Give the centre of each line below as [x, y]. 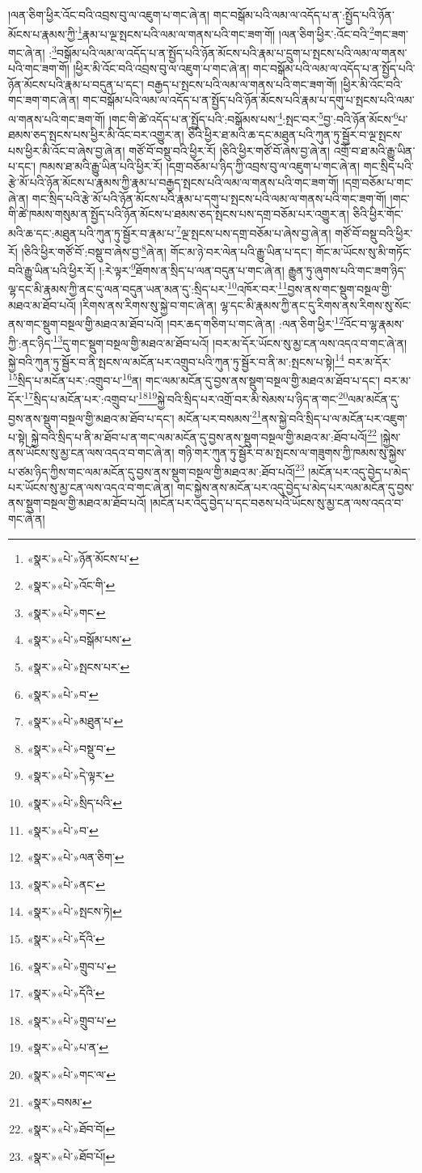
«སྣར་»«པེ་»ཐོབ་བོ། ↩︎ [71, 1129]
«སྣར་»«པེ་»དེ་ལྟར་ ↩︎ [71, 775]
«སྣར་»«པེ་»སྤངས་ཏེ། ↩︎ [74, 911]
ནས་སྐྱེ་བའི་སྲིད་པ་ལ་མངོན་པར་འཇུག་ [334, 418]
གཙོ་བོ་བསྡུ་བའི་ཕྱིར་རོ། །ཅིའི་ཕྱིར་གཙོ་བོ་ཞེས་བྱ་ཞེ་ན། [230, 150]
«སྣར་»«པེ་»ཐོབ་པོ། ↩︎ [71, 1156]
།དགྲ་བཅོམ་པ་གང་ [378, 182]
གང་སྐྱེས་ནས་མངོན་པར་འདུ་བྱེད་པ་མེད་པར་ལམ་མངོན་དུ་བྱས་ [296, 487]
